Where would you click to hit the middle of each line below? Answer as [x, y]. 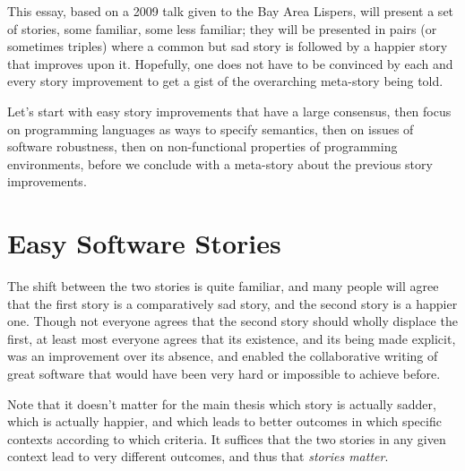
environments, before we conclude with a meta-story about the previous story [220, 163]
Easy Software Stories [144, 243]
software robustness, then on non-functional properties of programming [202, 146]
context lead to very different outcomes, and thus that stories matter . [198, 456]
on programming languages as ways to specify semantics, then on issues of [211, 128]
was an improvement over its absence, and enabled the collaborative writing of [223, 356]
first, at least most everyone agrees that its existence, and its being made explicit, [232, 338]
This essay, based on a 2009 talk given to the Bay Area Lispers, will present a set [231, 11]
